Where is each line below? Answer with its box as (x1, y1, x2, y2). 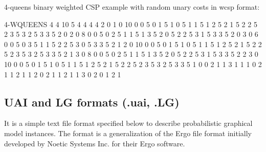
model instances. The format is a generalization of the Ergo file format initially (4, 127, 252, 138)
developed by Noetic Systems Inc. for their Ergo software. (4, 138, 185, 148)
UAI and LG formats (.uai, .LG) (4, 94, 180, 110)
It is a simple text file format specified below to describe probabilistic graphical (4, 118, 253, 128)
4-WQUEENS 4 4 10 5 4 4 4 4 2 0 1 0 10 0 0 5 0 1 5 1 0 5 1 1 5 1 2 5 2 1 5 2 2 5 (4, 18, 257, 29)
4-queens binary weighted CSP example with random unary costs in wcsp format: (4, 2, 260, 12)
